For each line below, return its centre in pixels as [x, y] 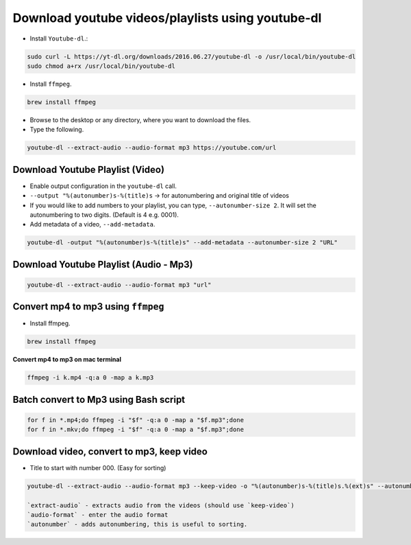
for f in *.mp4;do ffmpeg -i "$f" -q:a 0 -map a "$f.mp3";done [136, 420]
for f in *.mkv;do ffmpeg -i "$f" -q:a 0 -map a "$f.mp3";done [136, 430]
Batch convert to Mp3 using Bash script [99, 399]
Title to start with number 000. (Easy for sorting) [98, 467]
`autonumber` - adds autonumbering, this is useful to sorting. [137, 524]
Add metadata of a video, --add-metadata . [92, 224]
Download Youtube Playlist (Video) [88, 169]
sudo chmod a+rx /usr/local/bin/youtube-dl [101, 66]
